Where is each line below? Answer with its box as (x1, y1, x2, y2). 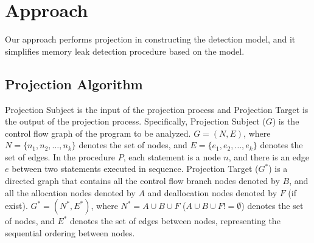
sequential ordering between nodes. (5, 226, 135, 239)
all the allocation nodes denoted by (5, 186, 136, 199)
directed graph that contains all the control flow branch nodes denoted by (5, 174, 280, 187)
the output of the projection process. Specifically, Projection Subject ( (5, 115, 266, 128)
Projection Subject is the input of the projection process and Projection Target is (5, 103, 309, 115)
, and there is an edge (228, 150, 310, 163)
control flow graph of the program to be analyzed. (5, 126, 191, 139)
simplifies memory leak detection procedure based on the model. (5, 44, 245, 57)
